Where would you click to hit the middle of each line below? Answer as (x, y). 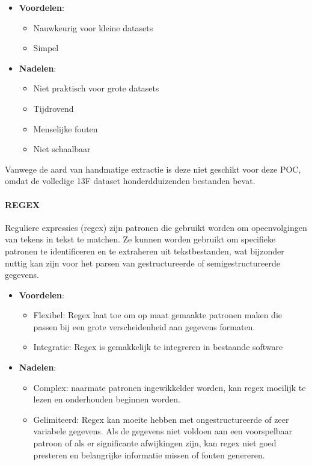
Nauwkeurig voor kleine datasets (93, 27)
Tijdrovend (54, 108)
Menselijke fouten (66, 128)
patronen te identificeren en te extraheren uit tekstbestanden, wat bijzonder (145, 251)
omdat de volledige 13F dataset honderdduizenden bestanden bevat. (130, 181)
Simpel (46, 48)
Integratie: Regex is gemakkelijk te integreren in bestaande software (158, 347)
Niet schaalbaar (62, 149)
